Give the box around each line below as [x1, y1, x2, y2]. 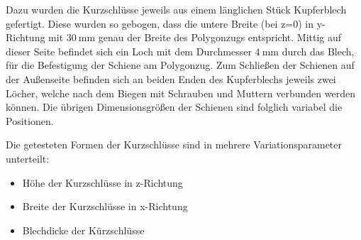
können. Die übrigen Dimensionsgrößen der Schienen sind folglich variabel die [6, 99, 343, 114]
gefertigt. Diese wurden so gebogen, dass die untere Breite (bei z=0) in [6, 16, 314, 31]
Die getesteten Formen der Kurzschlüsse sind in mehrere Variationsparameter [6, 137, 343, 152]
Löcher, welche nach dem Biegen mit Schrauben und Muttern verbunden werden [6, 85, 355, 100]
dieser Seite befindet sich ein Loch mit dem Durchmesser [6, 43, 252, 58]
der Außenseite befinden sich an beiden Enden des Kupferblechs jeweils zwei [6, 71, 336, 86]
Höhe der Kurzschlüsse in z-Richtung [22, 175, 183, 190]
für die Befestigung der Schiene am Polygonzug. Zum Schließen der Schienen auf [6, 58, 355, 72]
